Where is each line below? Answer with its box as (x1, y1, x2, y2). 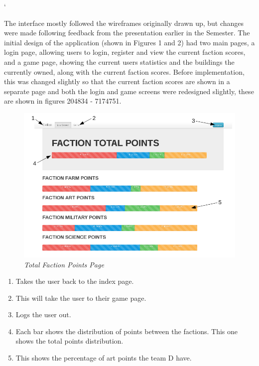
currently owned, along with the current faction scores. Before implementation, (4, 66, 245, 77)
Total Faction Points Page (24, 259, 104, 269)
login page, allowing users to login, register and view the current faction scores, (4, 47, 246, 57)
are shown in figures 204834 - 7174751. (4, 96, 122, 106)
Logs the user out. (15, 309, 71, 320)
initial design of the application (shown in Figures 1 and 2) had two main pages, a (4, 37, 255, 47)
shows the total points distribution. (15, 336, 124, 346)
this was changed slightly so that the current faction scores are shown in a (4, 76, 230, 87)
